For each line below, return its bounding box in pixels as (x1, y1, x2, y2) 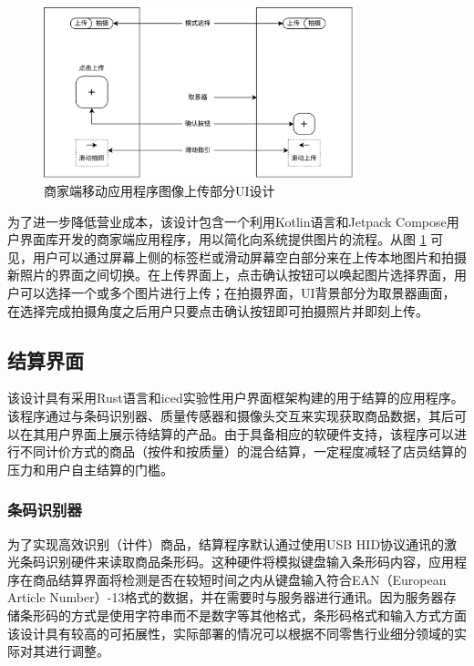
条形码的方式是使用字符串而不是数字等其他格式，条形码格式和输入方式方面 (19, 605, 467, 624)
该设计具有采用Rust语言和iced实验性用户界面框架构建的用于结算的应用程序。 (7, 388, 464, 407)
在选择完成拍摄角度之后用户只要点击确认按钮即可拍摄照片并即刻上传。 (7, 301, 428, 320)
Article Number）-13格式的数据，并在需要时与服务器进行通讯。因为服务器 (7, 588, 444, 607)
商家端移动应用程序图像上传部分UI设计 (44, 181, 275, 200)
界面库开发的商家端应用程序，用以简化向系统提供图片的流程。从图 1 (19, 230, 427, 249)
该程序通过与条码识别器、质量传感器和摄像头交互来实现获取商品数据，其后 (7, 406, 454, 425)
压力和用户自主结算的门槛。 (7, 459, 173, 478)
